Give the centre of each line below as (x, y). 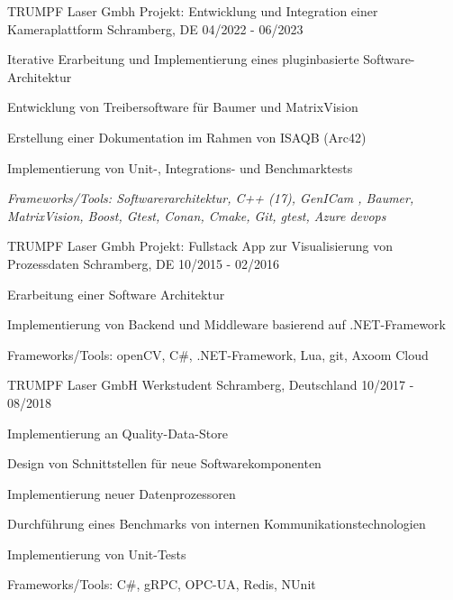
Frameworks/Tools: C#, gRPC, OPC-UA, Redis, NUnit (162, 584)
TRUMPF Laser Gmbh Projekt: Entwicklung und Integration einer (193, 11)
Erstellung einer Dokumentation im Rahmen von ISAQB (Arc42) (187, 137)
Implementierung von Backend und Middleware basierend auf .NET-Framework (226, 324)
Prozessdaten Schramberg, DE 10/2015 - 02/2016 (143, 263)
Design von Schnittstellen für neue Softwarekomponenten (164, 463)
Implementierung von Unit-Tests (97, 554)
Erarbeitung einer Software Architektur (116, 294)
